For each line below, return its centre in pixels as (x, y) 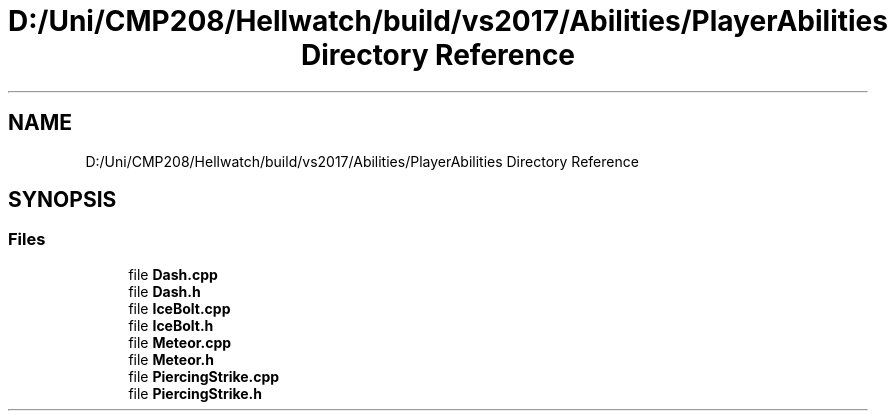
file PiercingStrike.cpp (204, 376)
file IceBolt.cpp (179, 308)
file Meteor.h (171, 359)
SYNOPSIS (62, 200)
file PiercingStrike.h (195, 393)
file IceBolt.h (171, 325)
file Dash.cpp (173, 274)
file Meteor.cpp (180, 342)
